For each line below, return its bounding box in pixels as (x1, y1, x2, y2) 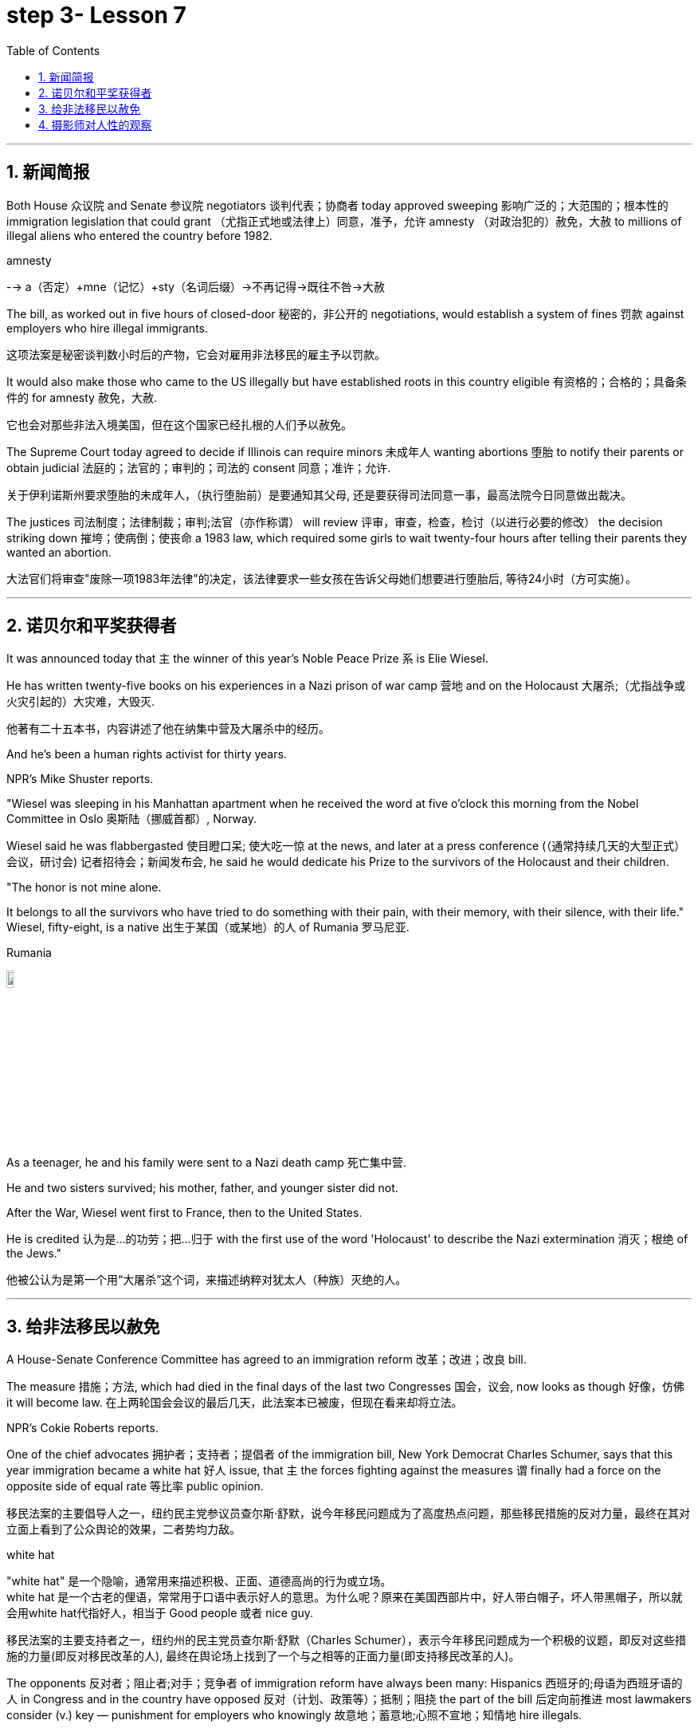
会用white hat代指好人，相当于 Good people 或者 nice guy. (6, 1606, 314, 1620)
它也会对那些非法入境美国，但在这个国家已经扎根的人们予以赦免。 (6, 417, 352, 431)
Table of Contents (6, 43, 100, 57)
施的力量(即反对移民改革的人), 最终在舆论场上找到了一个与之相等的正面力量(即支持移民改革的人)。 (6, 1649, 520, 1663)
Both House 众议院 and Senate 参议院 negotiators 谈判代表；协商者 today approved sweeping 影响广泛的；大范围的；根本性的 (6, 198, 669, 212)
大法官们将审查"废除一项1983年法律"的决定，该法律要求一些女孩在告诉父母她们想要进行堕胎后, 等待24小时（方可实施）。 (6, 571, 637, 585)
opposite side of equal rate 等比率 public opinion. (6, 1479, 264, 1494)
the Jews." (6, 1246, 62, 1260)
